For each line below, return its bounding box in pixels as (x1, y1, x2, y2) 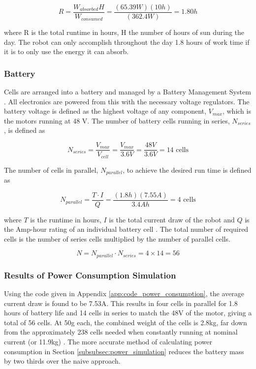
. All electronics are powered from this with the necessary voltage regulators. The (4, 96, 250, 106)
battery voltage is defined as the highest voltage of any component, (4, 106, 206, 116)
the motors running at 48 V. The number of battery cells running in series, (4, 115, 230, 125)
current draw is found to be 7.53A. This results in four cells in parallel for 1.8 (4, 298, 238, 308)
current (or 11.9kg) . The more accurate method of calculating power (4, 337, 212, 347)
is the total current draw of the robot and (109, 214, 235, 224)
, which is (222, 106, 251, 116)
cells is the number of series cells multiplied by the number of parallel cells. (4, 233, 230, 244)
